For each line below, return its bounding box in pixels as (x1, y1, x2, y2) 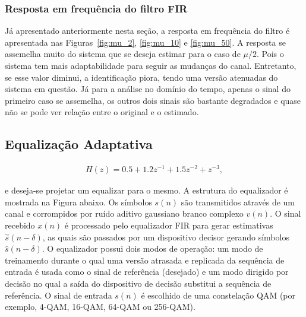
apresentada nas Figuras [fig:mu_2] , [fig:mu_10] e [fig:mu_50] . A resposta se (5, 36, 286, 48)
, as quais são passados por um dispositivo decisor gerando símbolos (42, 230, 289, 243)
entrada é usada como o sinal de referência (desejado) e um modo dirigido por (5, 265, 289, 278)
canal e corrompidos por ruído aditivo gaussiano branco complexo (5, 207, 244, 220)
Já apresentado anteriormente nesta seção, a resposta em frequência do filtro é (5, 24, 290, 37)
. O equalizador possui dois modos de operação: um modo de (42, 242, 263, 255)
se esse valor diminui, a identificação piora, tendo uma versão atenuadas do (5, 71, 278, 83)
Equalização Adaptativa (5, 135, 153, 153)
